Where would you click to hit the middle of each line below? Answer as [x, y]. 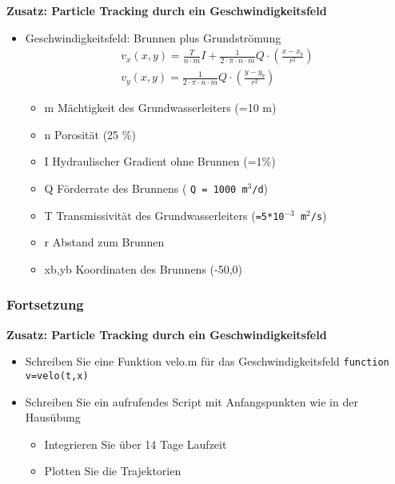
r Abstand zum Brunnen [104, 242]
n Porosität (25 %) [90, 134]
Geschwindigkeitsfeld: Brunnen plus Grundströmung [153, 37]
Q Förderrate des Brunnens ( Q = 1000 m [146, 188]
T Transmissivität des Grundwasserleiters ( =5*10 [164, 215]
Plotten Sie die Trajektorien [113, 471]
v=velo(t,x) [57, 376]
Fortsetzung [45, 304]
